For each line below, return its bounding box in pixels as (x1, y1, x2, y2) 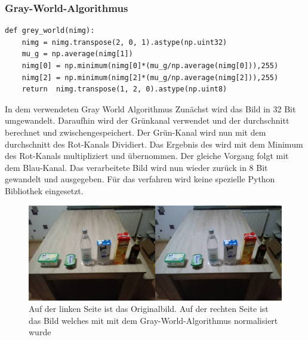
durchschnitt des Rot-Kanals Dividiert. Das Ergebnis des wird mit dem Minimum (5, 137, 303, 150)
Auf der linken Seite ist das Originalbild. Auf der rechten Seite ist (29, 302, 269, 315)
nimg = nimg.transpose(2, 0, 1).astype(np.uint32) (21, 38, 227, 47)
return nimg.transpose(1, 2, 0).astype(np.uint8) (21, 85, 227, 94)
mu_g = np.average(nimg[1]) (21, 50, 133, 59)
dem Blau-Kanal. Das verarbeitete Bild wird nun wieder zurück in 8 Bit (5, 161, 268, 173)
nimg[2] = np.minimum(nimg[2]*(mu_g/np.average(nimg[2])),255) (21, 73, 279, 82)
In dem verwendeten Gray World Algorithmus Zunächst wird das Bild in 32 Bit (5, 102, 296, 115)
